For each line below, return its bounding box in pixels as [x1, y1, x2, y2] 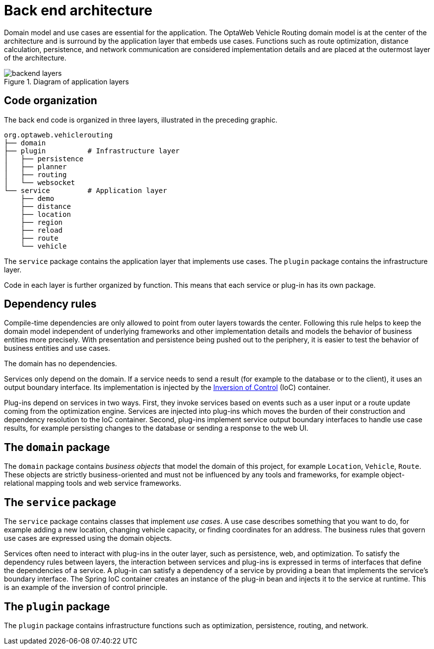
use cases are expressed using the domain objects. [4, 534, 172, 543]
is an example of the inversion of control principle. [4, 583, 168, 592]
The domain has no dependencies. [4, 359, 117, 368]
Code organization [4, 94, 97, 107]
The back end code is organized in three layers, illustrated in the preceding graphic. [4, 115, 278, 124]
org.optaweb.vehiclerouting [4, 130, 113, 139]
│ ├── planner [4, 162, 67, 171]
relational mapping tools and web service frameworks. [4, 479, 182, 488]
